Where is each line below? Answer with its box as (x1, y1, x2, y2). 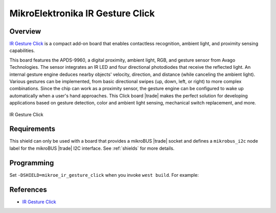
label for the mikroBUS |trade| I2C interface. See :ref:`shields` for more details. (9, 145, 175, 151)
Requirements (9, 125, 56, 134)
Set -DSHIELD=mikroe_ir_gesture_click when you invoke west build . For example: (9, 172, 199, 178)
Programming (9, 158, 54, 167)
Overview (9, 27, 41, 36)
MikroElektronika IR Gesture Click (9, 8, 155, 19)
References (9, 185, 47, 194)
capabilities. (9, 47, 35, 54)
